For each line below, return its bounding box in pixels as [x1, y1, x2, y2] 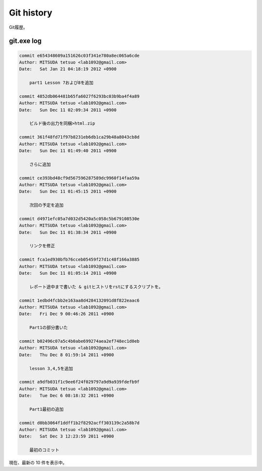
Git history [9, 7, 53, 18]
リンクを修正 [29, 243, 55, 249]
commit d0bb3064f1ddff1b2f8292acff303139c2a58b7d [19, 420, 140, 425]
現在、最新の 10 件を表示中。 [9, 460, 67, 466]
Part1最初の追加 [29, 406, 64, 412]
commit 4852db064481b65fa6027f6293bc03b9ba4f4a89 [19, 93, 140, 99]
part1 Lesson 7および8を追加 [29, 80, 94, 86]
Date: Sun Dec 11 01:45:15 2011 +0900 [19, 189, 116, 194]
